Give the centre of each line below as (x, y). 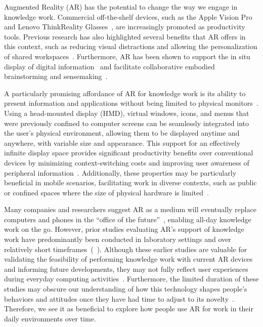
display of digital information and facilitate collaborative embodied (109, 66)
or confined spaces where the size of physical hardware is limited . (106, 192)
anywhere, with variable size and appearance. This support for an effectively (122, 142)
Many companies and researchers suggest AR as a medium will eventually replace (130, 209)
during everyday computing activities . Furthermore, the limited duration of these (131, 279)
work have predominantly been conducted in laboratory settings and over (118, 239)
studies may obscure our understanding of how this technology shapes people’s (126, 289)
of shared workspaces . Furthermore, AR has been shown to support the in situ (127, 56)
